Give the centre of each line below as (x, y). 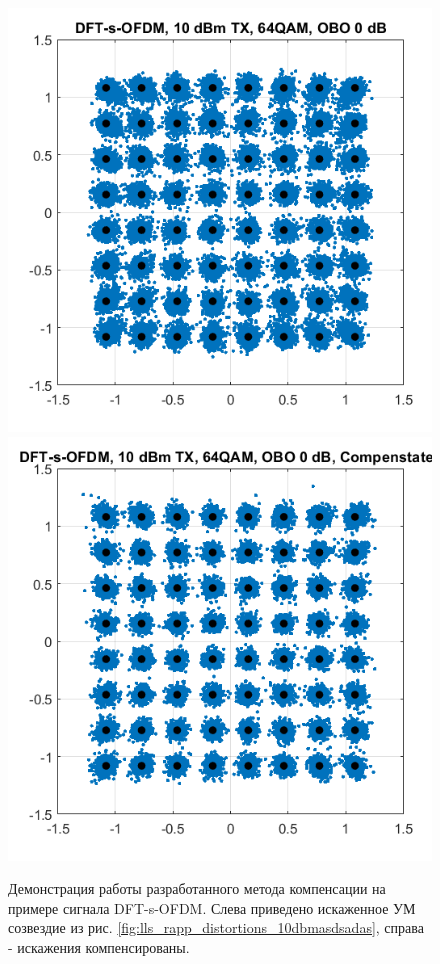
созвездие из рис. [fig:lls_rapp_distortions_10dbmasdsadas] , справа (216, 927)
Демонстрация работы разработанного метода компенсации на (197, 888)
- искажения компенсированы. (99, 946)
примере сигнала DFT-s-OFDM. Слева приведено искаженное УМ (212, 907)
